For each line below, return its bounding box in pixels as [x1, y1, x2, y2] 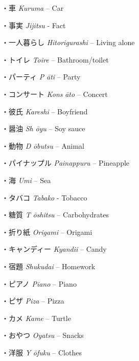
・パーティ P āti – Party [2, 71, 81, 82]
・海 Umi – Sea [2, 174, 51, 185]
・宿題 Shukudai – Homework [2, 260, 96, 271]
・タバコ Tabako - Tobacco [2, 192, 87, 203]
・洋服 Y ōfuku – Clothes [2, 347, 82, 357]
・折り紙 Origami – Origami [2, 226, 92, 237]
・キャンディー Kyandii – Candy [2, 244, 107, 254]
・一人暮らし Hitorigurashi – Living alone [2, 37, 135, 48]
